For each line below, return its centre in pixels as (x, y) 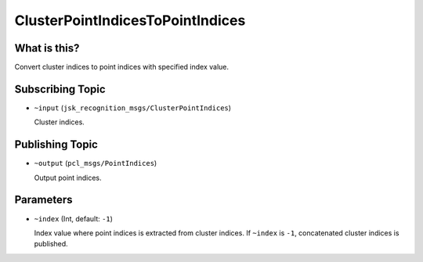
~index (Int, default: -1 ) (74, 218)
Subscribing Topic (60, 89)
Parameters (43, 200)
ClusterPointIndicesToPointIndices (130, 20)
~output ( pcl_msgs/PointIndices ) (96, 163)
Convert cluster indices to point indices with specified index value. (122, 67)
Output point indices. (68, 178)
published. (51, 244)
